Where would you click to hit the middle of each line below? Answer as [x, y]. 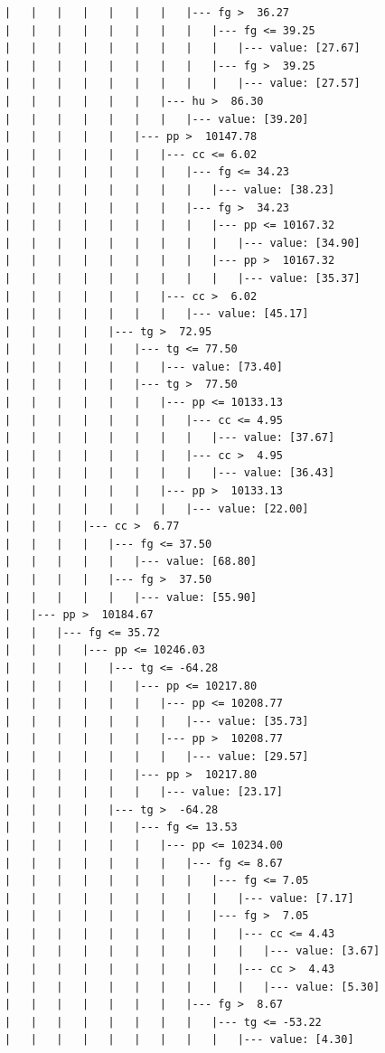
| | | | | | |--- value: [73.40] [144, 367]
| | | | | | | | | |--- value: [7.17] [179, 898]
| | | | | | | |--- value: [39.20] [157, 119]
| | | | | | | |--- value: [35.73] [157, 721]
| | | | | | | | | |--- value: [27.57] [183, 84]
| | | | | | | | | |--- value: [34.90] [183, 243]
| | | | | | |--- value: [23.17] [144, 792]
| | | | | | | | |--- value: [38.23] [170, 189]
